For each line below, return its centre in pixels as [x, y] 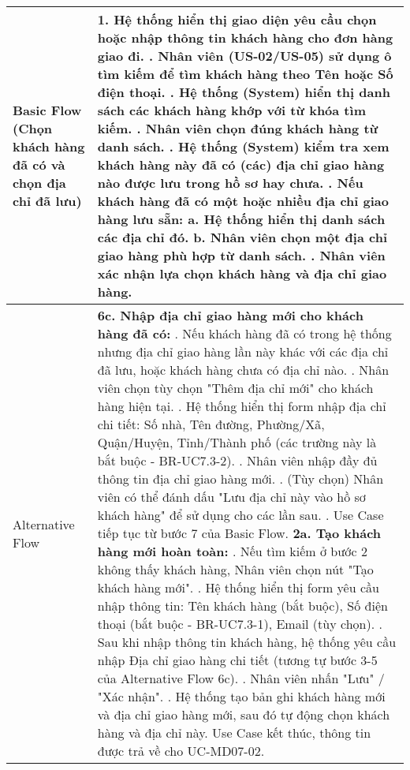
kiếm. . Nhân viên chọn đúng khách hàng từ [238, 128]
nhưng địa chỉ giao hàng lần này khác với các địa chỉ [243, 351]
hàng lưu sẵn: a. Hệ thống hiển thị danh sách [241, 219]
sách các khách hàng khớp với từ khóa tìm [231, 110]
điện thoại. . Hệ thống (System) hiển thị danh [244, 92]
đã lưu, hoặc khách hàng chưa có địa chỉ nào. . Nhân [243, 370]
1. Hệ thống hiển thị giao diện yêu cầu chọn [237, 19]
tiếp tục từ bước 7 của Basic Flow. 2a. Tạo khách [239, 533]
